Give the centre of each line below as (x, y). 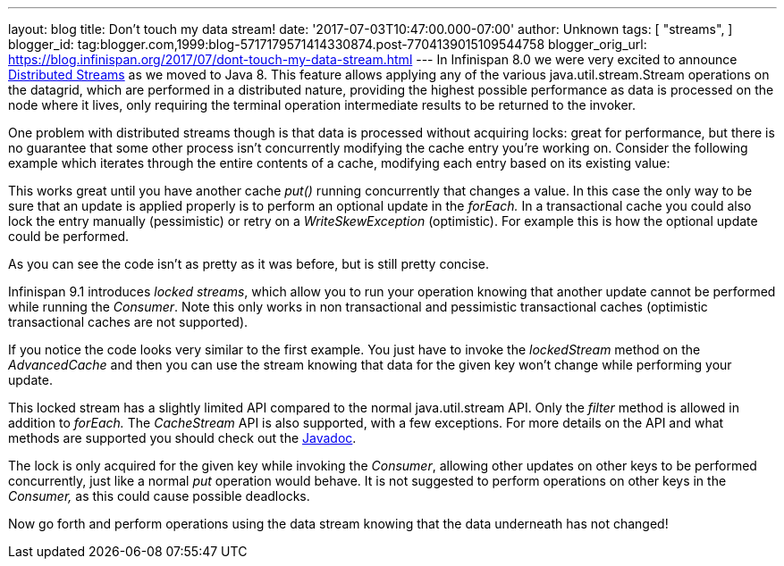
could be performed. (69, 236)
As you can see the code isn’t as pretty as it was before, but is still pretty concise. (249, 264)
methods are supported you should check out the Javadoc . (182, 438)
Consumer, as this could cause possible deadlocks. (159, 496)
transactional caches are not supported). (128, 322)
